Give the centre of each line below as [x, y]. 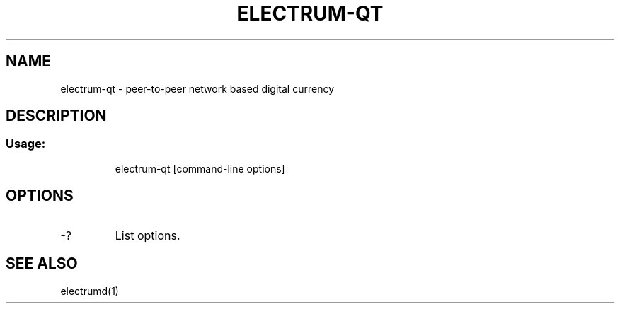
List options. [148, 235]
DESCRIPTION [56, 116]
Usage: [26, 144]
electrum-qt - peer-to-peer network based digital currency [197, 88]
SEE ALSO [42, 264]
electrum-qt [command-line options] [200, 168]
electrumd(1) [90, 291]
